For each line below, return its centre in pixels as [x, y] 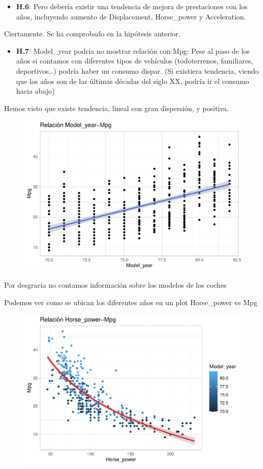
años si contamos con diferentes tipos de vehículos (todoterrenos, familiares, [135, 61]
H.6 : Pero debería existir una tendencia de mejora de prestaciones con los [132, 6]
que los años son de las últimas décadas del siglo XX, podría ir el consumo [133, 81]
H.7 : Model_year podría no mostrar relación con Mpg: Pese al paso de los [133, 50]
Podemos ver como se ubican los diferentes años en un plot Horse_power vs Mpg [131, 302]
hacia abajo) [35, 91]
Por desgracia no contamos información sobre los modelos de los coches [115, 285]
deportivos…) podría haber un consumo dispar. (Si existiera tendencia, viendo [137, 70]
